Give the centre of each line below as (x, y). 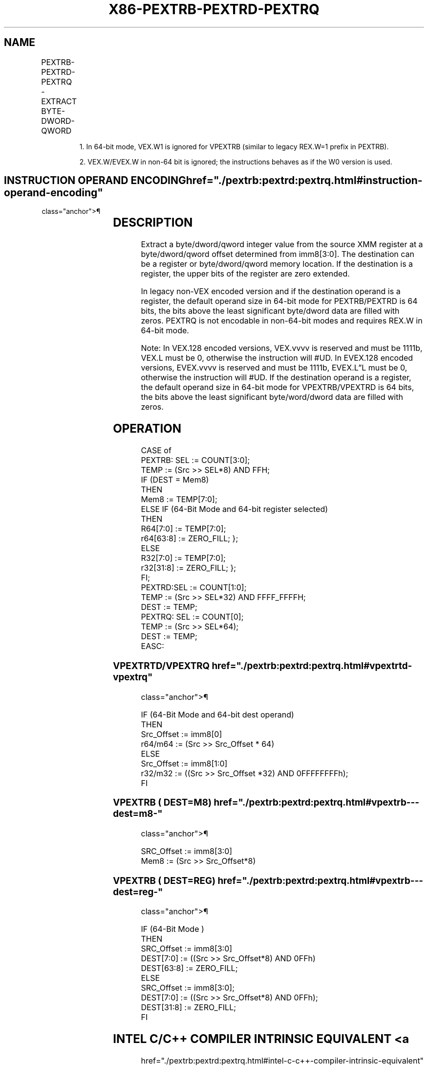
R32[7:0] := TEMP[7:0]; (183, 558)
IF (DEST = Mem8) (175, 480)
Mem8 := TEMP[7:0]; (179, 499)
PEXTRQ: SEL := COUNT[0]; (192, 617)
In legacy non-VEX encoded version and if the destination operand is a (271, 291)
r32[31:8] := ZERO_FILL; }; (189, 568)
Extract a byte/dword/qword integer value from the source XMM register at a (282, 244)
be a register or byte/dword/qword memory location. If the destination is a (277, 264)
